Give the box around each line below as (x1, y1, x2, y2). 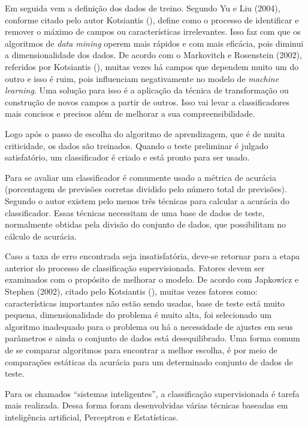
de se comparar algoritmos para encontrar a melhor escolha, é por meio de (5, 344, 277, 356)
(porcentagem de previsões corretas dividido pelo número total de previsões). (5, 183, 287, 195)
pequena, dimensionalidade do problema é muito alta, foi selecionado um (5, 308, 272, 321)
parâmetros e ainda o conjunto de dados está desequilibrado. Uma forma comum (5, 332, 300, 344)
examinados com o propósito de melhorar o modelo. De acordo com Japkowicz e (5, 273, 299, 286)
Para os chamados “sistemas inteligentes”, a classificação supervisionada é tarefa (5, 387, 300, 399)
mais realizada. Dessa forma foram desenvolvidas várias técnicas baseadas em (5, 399, 288, 411)
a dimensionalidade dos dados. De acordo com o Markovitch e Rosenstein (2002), (5, 49, 302, 61)
